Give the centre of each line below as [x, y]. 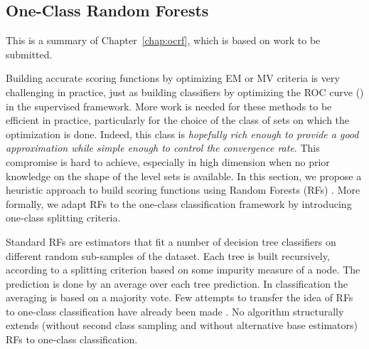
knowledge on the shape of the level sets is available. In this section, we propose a [184, 176]
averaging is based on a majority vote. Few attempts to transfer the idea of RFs [180, 297]
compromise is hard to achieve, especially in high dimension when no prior [168, 161]
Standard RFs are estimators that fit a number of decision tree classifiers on [171, 241]
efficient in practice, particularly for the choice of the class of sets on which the [178, 120]
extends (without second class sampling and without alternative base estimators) [182, 325]
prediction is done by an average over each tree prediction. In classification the [177, 283]
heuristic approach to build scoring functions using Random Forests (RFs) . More [183, 190]
